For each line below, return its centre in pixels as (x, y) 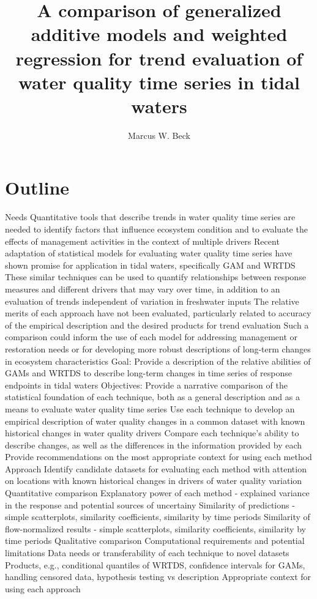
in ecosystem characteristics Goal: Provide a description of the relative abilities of (158, 361)
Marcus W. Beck (159, 135)
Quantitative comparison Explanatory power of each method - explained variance (157, 493)
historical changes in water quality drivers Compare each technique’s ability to (152, 433)
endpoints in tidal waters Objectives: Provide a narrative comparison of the (146, 385)
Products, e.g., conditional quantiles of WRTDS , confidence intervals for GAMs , (155, 564)
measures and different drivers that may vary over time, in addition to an (143, 288)
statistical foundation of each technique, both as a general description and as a (152, 397)
